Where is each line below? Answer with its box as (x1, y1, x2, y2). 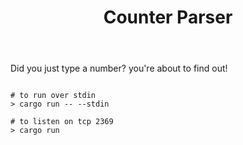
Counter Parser (103, 6, 233, 29)
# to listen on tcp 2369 (10, 117, 114, 127)
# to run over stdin (10, 91, 97, 101)
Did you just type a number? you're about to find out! (10, 62, 228, 75)
